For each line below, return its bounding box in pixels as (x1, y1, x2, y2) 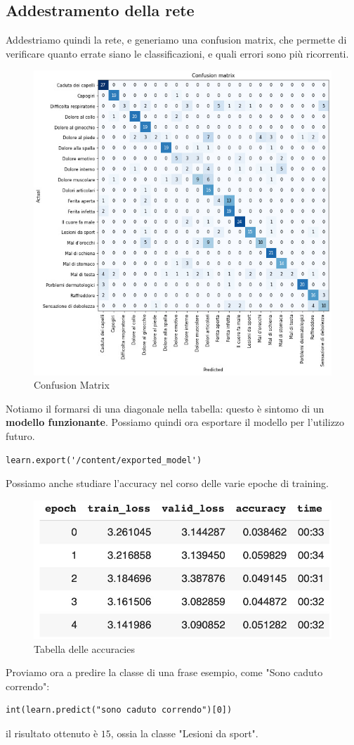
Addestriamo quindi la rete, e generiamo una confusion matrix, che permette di (6, 32, 347, 47)
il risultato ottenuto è (6, 725, 98, 740)
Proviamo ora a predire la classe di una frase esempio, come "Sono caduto (6, 665, 323, 680)
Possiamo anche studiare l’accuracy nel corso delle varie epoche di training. (6, 476, 329, 491)
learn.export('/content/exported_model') (6, 455, 202, 465)
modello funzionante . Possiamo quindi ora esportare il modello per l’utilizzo (6, 415, 345, 429)
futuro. (6, 429, 35, 443)
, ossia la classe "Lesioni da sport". (110, 725, 258, 740)
